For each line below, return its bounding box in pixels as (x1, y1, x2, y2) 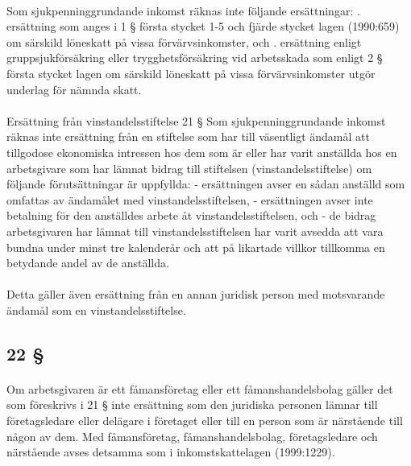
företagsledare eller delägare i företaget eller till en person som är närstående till (6, 412, 403, 429)
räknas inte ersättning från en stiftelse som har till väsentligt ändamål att (6, 128, 370, 145)
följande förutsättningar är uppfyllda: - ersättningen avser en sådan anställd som (6, 175, 405, 192)
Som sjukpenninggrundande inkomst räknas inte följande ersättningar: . (6, 2, 360, 19)
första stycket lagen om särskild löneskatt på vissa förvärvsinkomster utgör (6, 64, 376, 81)
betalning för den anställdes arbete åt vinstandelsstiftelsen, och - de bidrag (6, 207, 376, 224)
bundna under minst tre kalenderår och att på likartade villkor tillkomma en (6, 238, 385, 255)
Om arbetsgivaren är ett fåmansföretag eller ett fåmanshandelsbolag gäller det (6, 380, 393, 397)
